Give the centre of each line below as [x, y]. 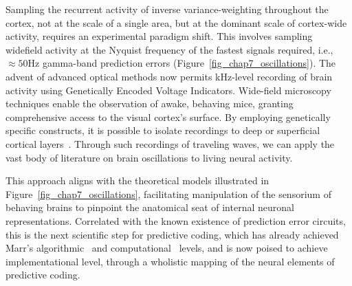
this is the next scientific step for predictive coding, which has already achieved [172, 234]
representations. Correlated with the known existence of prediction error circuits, [176, 220]
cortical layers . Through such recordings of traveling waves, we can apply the [170, 143]
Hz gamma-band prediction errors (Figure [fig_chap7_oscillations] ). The [182, 63]
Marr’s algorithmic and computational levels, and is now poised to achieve [167, 248]
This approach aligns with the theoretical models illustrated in [137, 180]
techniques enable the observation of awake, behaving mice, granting [150, 103]
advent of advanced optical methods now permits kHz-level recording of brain [169, 76]
